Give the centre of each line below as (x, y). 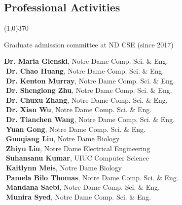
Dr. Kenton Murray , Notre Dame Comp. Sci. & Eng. (90, 80)
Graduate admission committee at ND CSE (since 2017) (89, 44)
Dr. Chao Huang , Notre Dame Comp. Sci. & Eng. (85, 70)
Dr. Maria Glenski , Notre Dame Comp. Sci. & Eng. (86, 61)
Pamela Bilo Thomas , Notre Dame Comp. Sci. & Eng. (92, 177)
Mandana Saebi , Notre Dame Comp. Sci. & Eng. (83, 187)
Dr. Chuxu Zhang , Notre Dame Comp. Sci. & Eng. (87, 100)
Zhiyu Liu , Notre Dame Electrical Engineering (78, 148)
